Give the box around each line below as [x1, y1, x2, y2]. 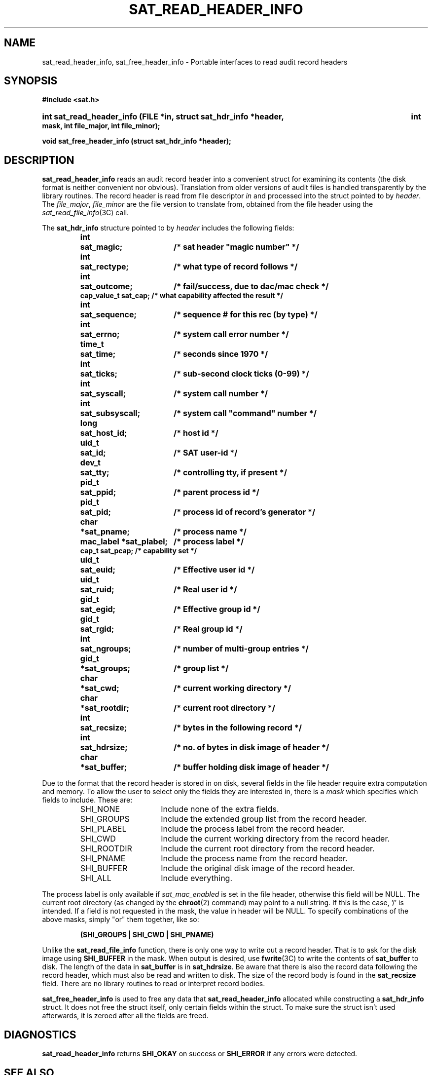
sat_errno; [80, 329, 120, 340]
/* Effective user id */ [174, 565, 255, 575]
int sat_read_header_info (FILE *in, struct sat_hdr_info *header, [42, 112, 284, 122]
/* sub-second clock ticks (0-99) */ [174, 369, 309, 379]
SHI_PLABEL [80, 824, 127, 834]
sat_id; [80, 448, 106, 458]
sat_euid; [80, 565, 115, 575]
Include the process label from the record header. [161, 824, 345, 834]
